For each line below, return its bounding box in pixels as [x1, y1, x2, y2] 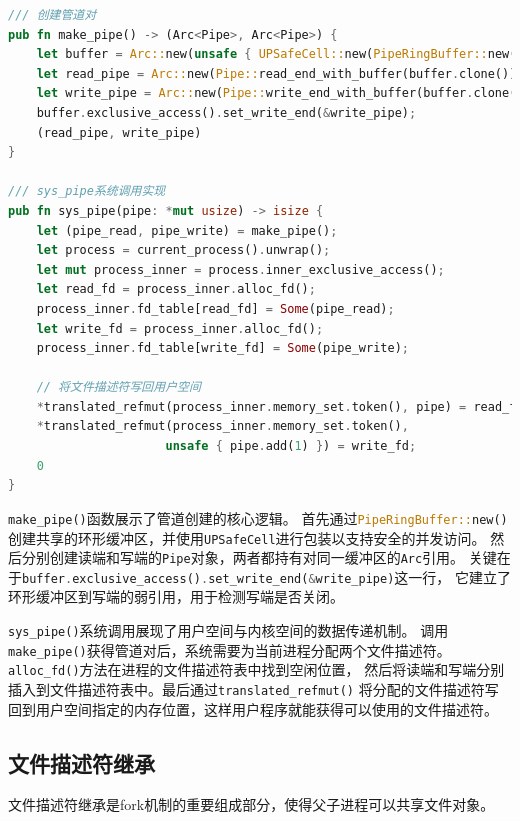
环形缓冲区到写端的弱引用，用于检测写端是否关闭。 [8, 586, 344, 607]
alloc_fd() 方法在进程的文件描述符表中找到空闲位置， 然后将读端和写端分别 [8, 659, 505, 680]
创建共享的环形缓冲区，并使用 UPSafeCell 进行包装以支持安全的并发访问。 [8, 527, 486, 548]
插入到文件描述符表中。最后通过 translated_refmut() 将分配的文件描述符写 [8, 679, 499, 700]
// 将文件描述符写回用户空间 [36, 380, 201, 395]
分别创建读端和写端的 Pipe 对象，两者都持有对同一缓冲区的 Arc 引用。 [21, 547, 465, 568]
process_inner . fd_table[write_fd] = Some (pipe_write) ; [36, 341, 409, 356]
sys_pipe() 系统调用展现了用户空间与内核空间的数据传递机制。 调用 [8, 620, 449, 641]
